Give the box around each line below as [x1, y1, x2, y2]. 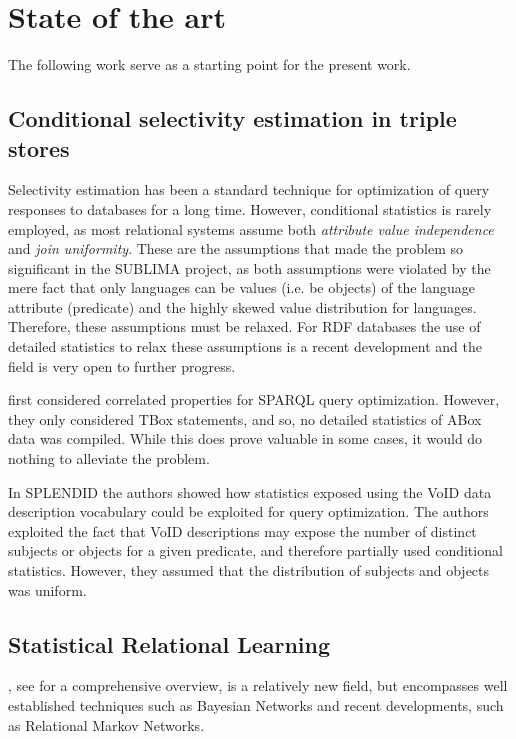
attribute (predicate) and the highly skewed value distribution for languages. [8, 296, 477, 317]
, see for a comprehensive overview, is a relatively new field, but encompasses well [8, 675, 508, 696]
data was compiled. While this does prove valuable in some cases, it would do [8, 428, 483, 449]
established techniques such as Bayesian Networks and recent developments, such [8, 694, 504, 715]
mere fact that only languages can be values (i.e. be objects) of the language [8, 277, 475, 298]
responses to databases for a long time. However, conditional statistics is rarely [8, 198, 492, 219]
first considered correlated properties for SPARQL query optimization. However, [8, 389, 500, 410]
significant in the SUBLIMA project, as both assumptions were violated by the [8, 257, 491, 278]
